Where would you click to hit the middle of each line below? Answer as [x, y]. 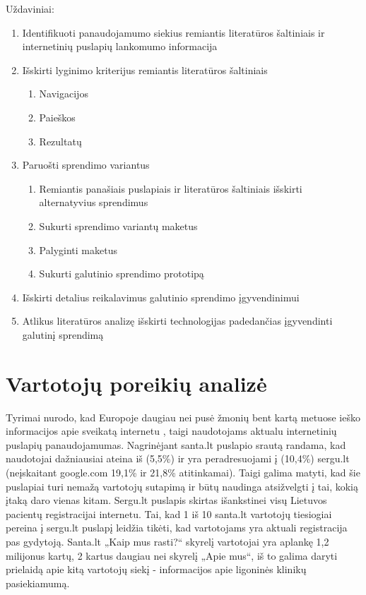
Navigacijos [64, 94]
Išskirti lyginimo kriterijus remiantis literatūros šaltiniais [145, 70]
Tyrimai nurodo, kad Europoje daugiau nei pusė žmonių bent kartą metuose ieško [183, 417]
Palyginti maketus [78, 250]
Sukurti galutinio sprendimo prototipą [122, 274]
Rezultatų [60, 141]
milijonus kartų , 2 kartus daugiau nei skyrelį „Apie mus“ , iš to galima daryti [172, 555]
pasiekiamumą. [38, 583]
